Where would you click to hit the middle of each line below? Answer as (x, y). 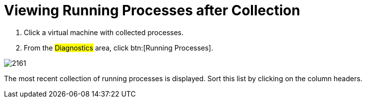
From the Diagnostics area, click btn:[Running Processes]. (119, 48)
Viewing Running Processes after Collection (152, 10)
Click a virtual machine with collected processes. (104, 32)
